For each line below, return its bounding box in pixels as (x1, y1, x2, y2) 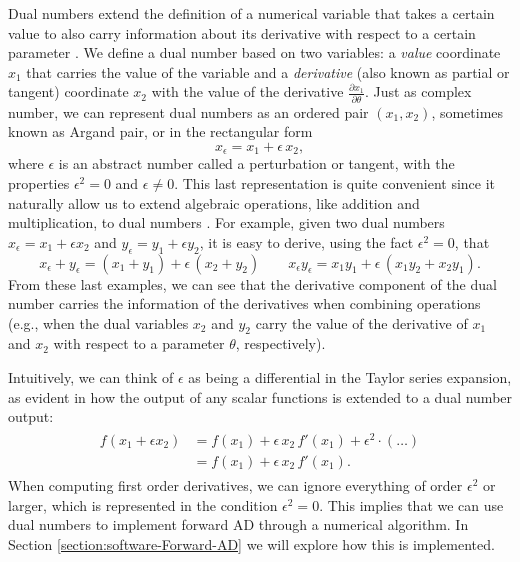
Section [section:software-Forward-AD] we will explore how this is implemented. (8, 533, 495, 554)
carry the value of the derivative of (255, 312, 468, 333)
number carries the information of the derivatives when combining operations (8, 293, 481, 314)
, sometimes (431, 101, 504, 122)
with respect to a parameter (53, 333, 225, 354)
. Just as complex (364, 81, 472, 102)
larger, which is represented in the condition (8, 494, 278, 515)
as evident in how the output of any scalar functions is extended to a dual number (8, 386, 513, 407)
